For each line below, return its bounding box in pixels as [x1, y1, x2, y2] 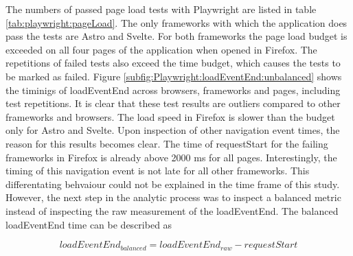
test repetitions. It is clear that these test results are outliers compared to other [5, 96, 341, 110]
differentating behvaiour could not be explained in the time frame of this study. [5, 176, 340, 191]
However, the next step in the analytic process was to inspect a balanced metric [5, 190, 341, 205]
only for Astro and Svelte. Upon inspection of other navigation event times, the [5, 123, 340, 137]
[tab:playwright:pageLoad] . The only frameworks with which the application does [5, 15, 348, 30]
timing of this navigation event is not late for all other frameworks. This [5, 163, 310, 178]
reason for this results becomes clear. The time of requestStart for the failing [5, 136, 328, 150]
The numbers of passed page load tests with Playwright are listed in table [5, 2, 317, 16]
